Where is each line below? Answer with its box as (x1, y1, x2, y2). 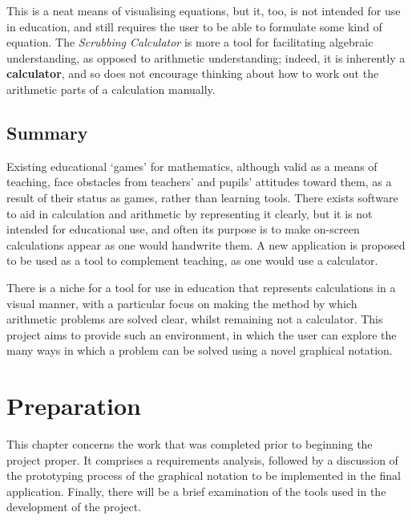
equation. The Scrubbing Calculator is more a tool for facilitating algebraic (6, 34, 374, 51)
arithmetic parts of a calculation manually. (6, 80, 216, 97)
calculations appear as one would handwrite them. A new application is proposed (6, 236, 406, 253)
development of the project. (6, 498, 142, 515)
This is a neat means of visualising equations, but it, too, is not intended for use (6, 2, 401, 18)
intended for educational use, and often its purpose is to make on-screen (6, 221, 360, 238)
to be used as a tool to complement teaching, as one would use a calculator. (6, 252, 378, 269)
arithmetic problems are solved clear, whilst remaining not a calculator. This (6, 311, 383, 327)
